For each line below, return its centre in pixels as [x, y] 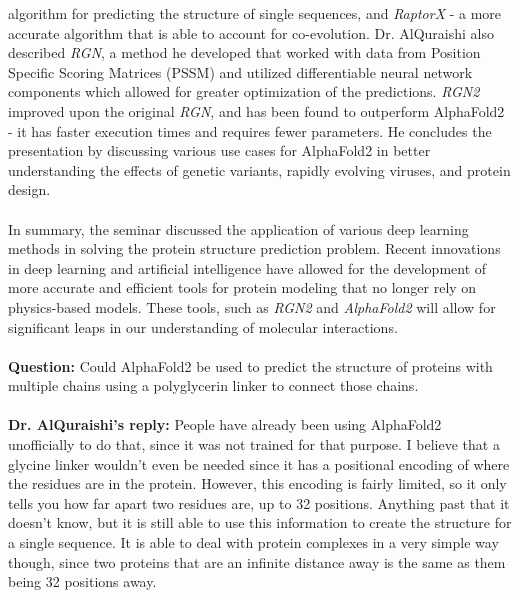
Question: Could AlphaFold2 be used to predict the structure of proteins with [250, 365]
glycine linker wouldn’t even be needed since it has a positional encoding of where [259, 463]
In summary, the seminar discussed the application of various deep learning [238, 228]
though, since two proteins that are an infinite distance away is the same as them [257, 561]
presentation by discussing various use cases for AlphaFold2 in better [219, 150]
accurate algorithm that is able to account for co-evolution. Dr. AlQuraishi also [251, 32]
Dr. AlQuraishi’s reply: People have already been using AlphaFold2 [225, 424]
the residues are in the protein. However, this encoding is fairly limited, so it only [257, 483]
